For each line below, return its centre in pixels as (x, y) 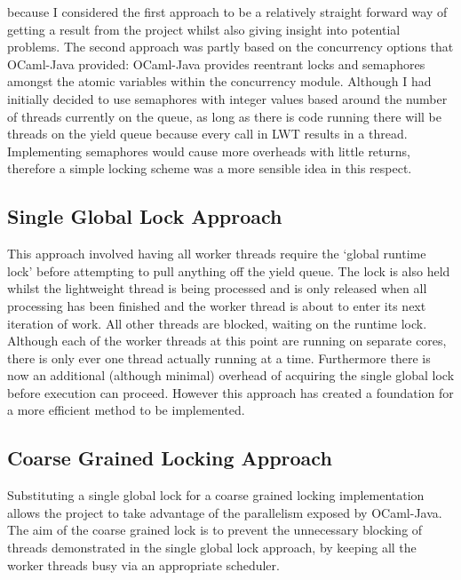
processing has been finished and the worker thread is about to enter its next (217, 305)
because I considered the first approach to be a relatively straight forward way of (227, 12)
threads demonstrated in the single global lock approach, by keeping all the (212, 548)
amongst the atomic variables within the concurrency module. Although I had (219, 81)
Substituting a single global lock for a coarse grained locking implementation (216, 495)
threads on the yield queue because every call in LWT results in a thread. (207, 134)
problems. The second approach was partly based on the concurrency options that (230, 47)
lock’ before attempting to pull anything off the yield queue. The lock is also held (229, 270)
